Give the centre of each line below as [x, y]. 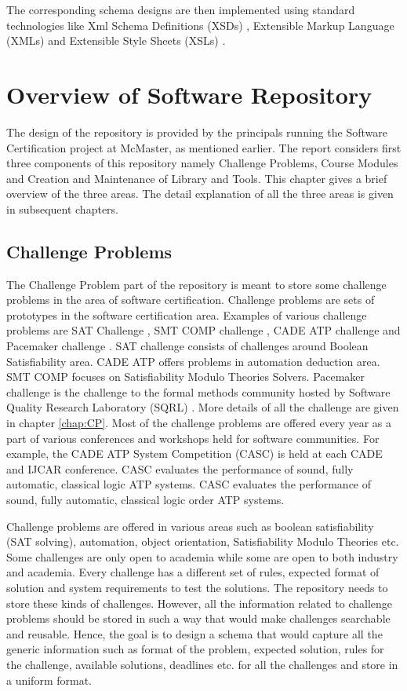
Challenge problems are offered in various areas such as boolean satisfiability [190, 526]
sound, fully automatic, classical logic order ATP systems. [145, 499]
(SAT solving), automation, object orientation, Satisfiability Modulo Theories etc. [203, 541]
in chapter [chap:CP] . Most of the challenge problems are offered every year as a [199, 423]
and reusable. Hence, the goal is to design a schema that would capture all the [194, 633]
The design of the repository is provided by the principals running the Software [197, 132]
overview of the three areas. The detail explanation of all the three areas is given [200, 194]
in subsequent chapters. [62, 208]
